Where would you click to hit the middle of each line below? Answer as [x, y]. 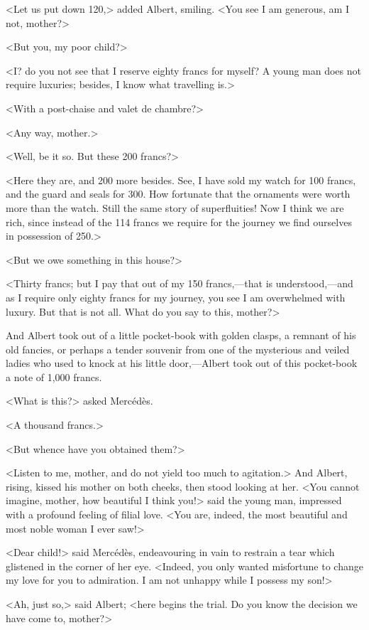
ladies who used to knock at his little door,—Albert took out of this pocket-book [182, 363]
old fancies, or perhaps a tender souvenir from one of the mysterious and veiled [178, 349]
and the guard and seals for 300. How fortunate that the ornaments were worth [178, 194]
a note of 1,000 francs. [54, 377]
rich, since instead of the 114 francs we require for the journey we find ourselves [179, 221]
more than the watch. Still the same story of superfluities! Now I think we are [175, 207]
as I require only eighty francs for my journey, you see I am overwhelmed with [176, 297]
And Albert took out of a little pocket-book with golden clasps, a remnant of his [181, 335]
